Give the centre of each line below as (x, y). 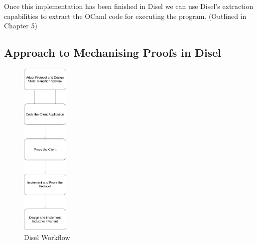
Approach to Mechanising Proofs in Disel (113, 53)
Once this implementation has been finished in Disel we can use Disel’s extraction (129, 6)
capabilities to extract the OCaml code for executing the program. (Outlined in (125, 16)
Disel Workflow (47, 237)
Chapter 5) (21, 26)
